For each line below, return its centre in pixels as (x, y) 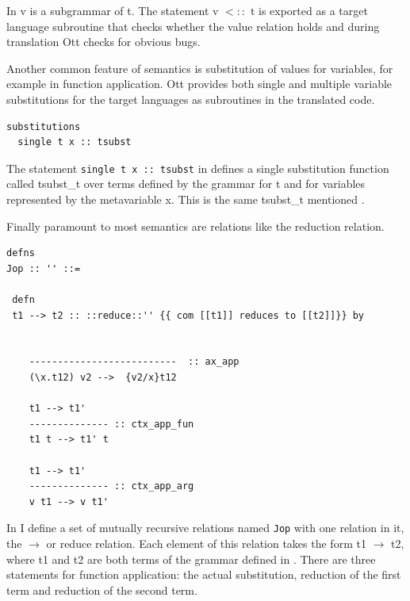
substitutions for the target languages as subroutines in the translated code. (191, 99)
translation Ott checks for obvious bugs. (103, 42)
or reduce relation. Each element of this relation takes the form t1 (206, 543)
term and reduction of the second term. (102, 590)
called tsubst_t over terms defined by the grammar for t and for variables (186, 184)
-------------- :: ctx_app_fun (111, 424)
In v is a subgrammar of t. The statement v (113, 10)
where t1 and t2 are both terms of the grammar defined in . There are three (191, 559)
